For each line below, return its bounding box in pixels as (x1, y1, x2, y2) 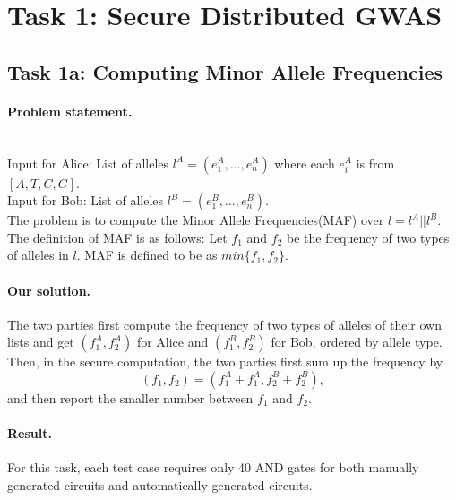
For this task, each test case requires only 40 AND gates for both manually (7, 458, 419, 477)
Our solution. (7, 280, 91, 299)
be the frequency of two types (286, 228, 450, 246)
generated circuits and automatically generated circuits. (7, 475, 313, 494)
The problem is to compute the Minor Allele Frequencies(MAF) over (7, 211, 384, 229)
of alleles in (7, 246, 69, 264)
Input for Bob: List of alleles (7, 191, 164, 210)
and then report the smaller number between (7, 388, 254, 407)
